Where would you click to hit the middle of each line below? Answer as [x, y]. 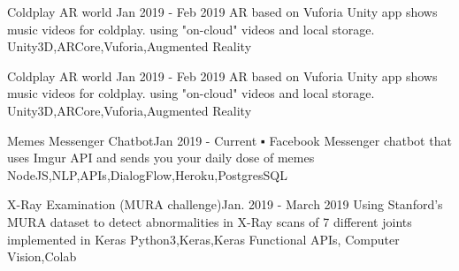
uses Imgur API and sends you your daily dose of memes [161, 158]
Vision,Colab [42, 256]
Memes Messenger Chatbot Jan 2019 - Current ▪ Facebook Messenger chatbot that [229, 140]
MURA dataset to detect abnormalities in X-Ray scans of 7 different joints [210, 221]
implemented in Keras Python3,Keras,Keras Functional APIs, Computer [203, 239]
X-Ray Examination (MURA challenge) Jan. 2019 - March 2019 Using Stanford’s [225, 204]
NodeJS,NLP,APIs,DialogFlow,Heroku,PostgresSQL [147, 174]
